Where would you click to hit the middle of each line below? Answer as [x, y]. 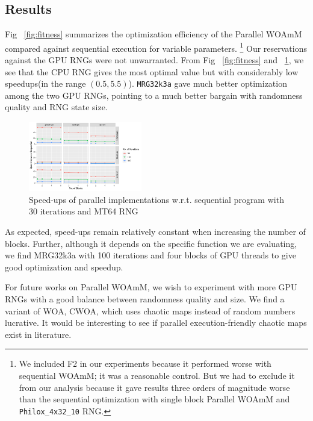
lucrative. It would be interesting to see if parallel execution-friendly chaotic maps [156, 323]
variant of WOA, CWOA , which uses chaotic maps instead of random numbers [150, 310]
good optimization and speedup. [64, 267]
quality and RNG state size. [56, 107]
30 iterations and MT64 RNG [84, 211]
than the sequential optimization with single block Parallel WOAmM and [154, 399]
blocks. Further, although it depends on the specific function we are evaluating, [151, 243]
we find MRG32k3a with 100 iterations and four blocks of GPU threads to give [150, 255]
